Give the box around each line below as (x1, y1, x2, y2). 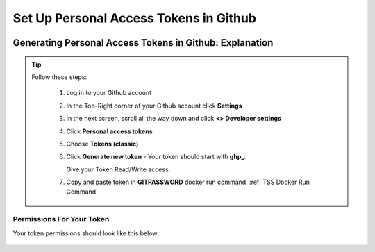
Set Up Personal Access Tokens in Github (12, 10, 257, 26)
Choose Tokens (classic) (66, 140, 139, 148)
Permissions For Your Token (12, 215, 110, 224)
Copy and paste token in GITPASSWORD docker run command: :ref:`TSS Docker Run (66, 178, 310, 187)
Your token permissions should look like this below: (12, 229, 160, 237)
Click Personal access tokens (66, 127, 153, 135)
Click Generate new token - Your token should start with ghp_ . (66, 153, 247, 161)
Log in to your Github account (66, 89, 152, 97)
